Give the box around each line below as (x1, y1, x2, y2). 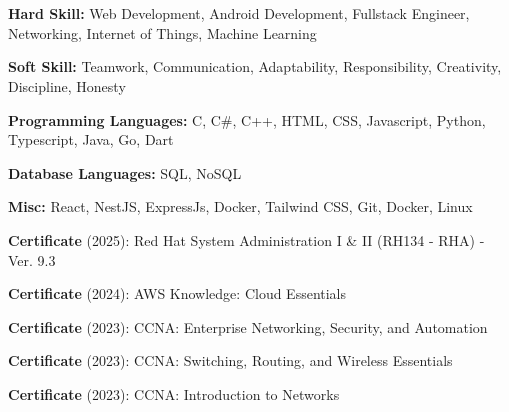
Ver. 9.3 (8, 249, 56, 270)
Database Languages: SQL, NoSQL (8, 162, 242, 183)
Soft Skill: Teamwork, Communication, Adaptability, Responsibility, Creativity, (8, 56, 502, 77)
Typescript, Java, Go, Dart (8, 129, 174, 150)
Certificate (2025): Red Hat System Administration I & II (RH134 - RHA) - (8, 229, 485, 250)
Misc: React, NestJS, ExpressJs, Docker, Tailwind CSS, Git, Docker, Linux (8, 196, 473, 217)
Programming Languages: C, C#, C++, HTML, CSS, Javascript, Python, (8, 109, 486, 130)
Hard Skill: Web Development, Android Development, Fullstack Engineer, (8, 3, 470, 24)
